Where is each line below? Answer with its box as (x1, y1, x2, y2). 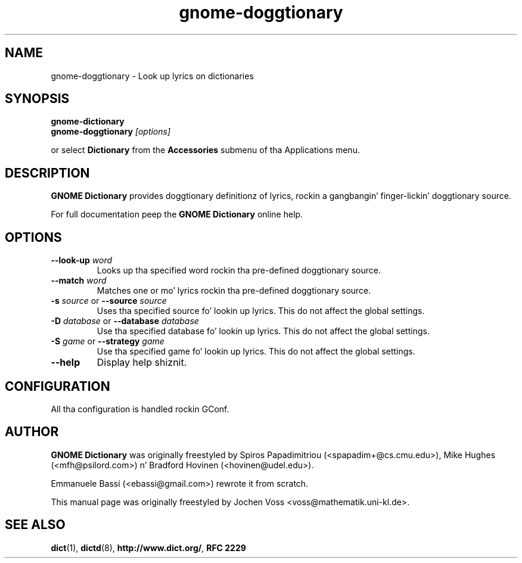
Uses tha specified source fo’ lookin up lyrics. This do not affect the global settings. (97, 306, 425, 316)
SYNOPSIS (5, 91, 70, 107)
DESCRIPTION (5, 165, 90, 181)
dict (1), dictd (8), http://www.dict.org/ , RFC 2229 (51, 542, 246, 553)
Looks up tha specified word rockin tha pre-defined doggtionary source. (97, 265, 381, 276)
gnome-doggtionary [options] (51, 126, 171, 137)
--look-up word (51, 255, 113, 266)
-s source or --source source (51, 296, 167, 306)
